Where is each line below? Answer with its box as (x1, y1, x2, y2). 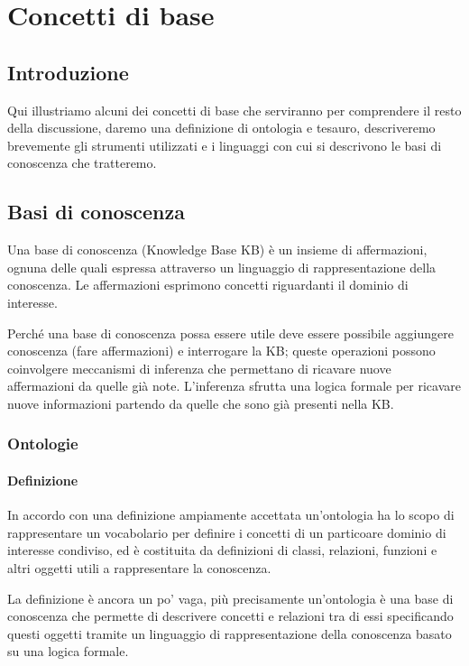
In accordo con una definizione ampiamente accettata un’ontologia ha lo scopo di (7, 505, 455, 524)
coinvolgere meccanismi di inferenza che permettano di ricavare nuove (7, 358, 391, 377)
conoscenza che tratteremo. (7, 153, 157, 172)
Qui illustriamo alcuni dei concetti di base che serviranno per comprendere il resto (7, 100, 462, 119)
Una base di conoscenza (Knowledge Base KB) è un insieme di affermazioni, (7, 240, 428, 259)
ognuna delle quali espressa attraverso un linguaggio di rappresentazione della (7, 257, 437, 276)
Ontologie (7, 432, 78, 455)
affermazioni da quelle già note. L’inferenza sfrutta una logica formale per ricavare (7, 376, 461, 395)
